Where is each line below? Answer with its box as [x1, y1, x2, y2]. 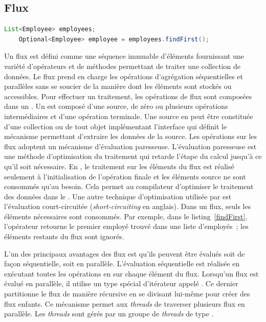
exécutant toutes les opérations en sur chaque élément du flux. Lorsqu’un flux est [4, 268, 259, 279]
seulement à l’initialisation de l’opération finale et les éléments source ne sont [4, 171, 246, 181]
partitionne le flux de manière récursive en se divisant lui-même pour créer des [4, 288, 250, 299]
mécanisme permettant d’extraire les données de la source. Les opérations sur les [4, 131, 257, 142]
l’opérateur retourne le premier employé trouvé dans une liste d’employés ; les [4, 221, 249, 232]
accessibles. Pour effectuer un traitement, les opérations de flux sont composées [4, 90, 252, 101]
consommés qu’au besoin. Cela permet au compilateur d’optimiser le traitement [4, 181, 254, 192]
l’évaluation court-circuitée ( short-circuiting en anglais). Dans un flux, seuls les [4, 201, 251, 212]
